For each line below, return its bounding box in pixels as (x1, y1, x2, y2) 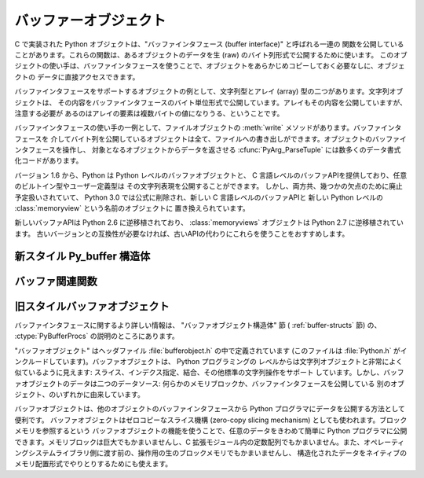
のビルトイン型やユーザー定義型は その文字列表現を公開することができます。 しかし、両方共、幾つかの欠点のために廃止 (14, 182, 404, 191)
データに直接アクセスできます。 (36, 72, 140, 82)
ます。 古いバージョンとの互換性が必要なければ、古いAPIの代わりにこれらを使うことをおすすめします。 (14, 229, 349, 238)
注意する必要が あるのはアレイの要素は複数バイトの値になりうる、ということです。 (14, 108, 284, 118)
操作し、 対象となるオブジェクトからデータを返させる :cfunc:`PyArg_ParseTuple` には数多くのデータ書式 (62, 145, 401, 155)
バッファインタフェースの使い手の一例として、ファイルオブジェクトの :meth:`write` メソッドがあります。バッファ (14, 123, 381, 133)
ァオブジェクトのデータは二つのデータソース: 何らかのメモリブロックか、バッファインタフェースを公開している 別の (14, 378, 391, 388)
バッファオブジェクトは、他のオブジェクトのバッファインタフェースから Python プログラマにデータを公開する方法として (14, 404, 406, 414)
